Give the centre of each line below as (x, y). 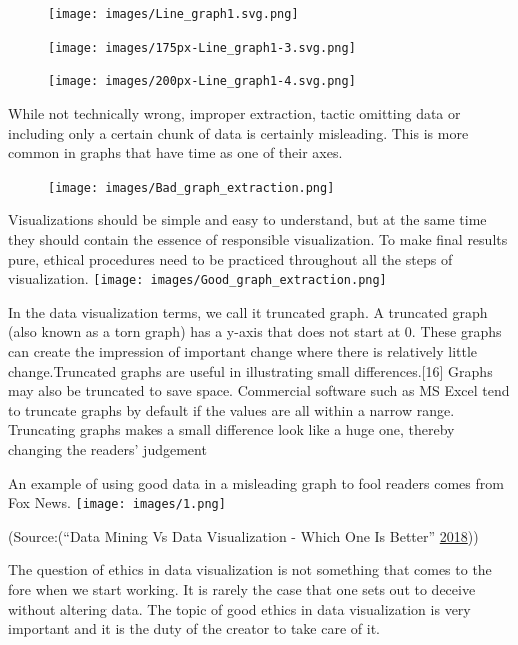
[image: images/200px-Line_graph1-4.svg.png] (202, 81)
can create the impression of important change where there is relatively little (243, 351)
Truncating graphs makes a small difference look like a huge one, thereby (231, 429)
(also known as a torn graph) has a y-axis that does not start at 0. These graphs (255, 331)
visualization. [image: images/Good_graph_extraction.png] (197, 278)
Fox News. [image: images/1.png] (117, 502)
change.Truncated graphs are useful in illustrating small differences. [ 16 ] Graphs (250, 370)
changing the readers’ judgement (107, 449)
